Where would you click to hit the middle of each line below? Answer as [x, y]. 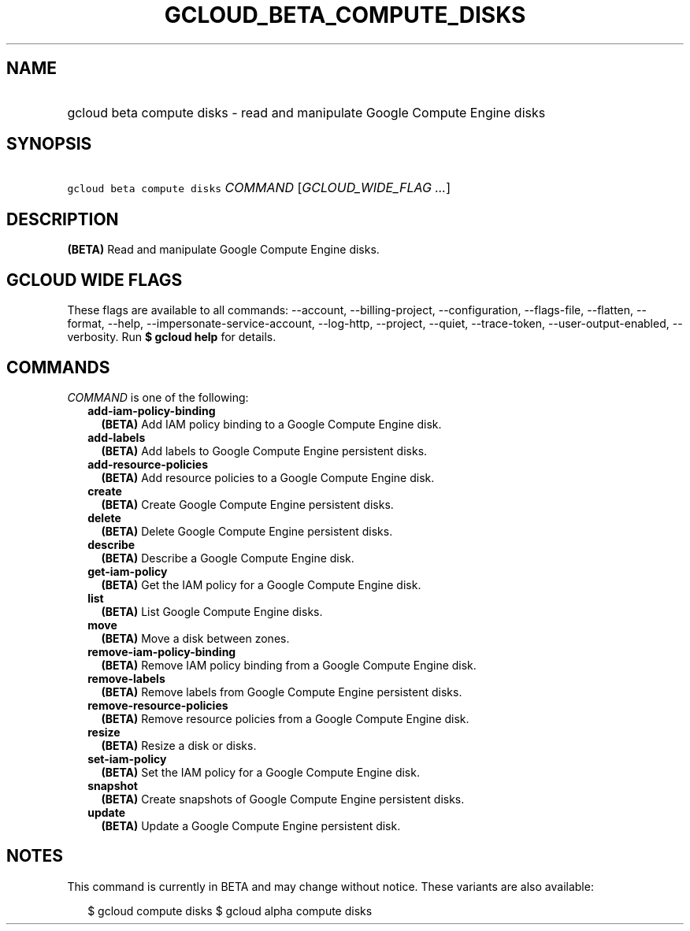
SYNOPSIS [49, 144]
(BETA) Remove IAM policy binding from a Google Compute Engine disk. [289, 665]
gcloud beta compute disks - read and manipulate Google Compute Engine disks [306, 112]
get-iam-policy [128, 571]
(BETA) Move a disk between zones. [195, 638]
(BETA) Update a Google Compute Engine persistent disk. [251, 825]
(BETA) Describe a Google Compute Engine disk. [228, 558]
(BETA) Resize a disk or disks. [179, 745]
